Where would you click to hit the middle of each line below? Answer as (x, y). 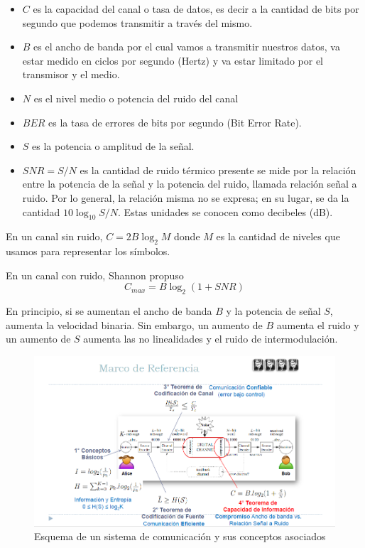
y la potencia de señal (273, 311)
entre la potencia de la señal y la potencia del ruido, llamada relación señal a (190, 184)
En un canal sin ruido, (54, 236)
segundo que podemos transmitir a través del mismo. (137, 22)
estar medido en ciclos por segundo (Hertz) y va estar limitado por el (173, 60)
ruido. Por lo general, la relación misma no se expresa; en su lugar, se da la (186, 197)
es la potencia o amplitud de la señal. (113, 146)
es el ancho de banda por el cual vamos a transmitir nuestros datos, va (187, 47)
